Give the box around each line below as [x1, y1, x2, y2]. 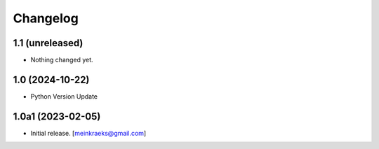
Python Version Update [30, 92, 98, 101]
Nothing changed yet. [30, 56, 94, 64]
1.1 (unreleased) [13, 37, 84, 49]
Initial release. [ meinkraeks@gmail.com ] [30, 129, 147, 137]
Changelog [13, 10, 79, 26]
